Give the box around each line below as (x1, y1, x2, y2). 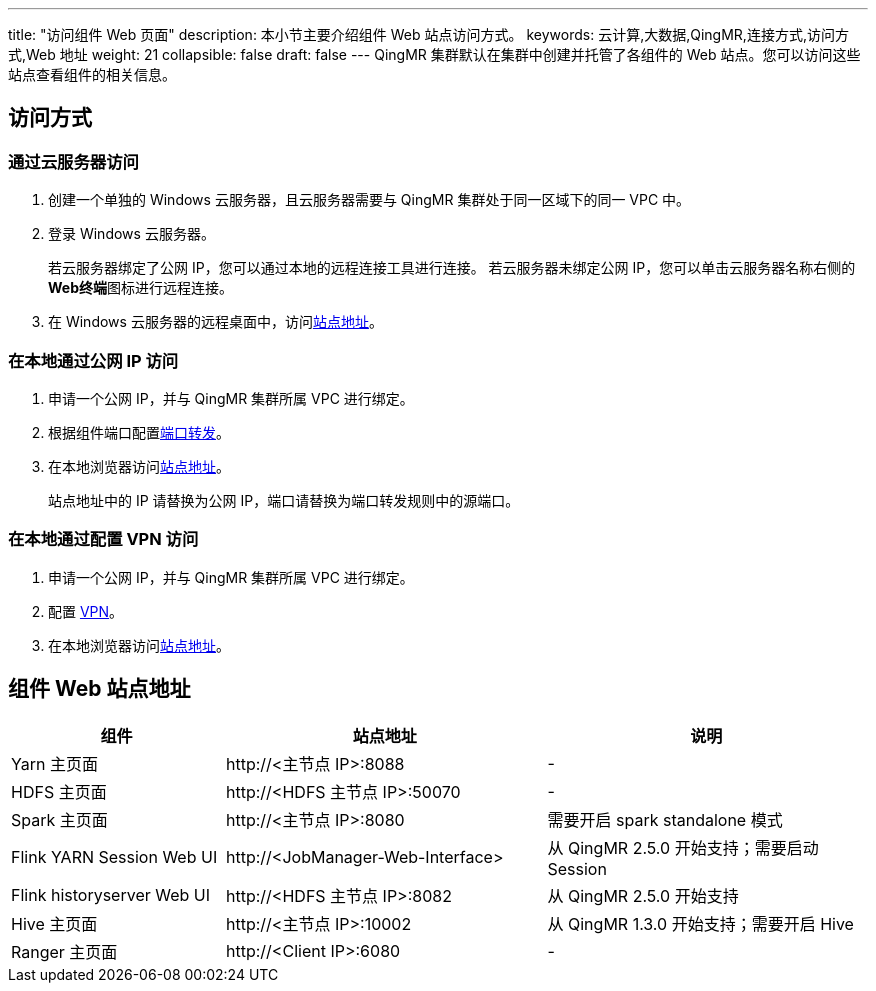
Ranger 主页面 (11, 941, 118, 962)
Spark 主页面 (11, 809, 108, 830)
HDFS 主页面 (11, 781, 107, 802)
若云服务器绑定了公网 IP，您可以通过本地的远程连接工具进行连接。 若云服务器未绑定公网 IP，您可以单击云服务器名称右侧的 (48, 259, 856, 277)
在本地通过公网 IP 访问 (8, 350, 179, 371)
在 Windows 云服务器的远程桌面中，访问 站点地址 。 (48, 313, 383, 331)
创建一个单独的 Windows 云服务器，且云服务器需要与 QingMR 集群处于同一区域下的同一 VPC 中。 (48, 191, 691, 209)
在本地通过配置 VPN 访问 (8, 529, 199, 550)
